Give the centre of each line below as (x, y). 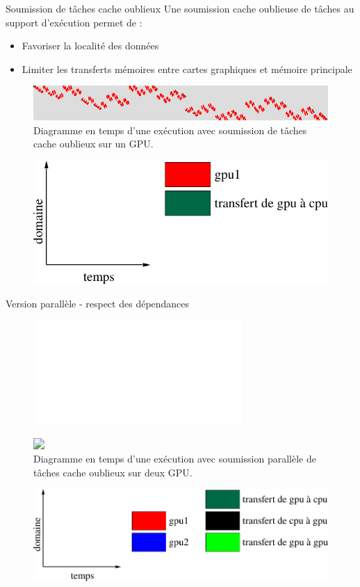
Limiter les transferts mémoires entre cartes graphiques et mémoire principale (187, 69)
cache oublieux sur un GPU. (93, 144)
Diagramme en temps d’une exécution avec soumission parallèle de (175, 459)
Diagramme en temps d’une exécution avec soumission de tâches (170, 130)
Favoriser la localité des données (90, 46)
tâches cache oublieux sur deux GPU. (113, 472)
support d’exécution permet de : (74, 22)
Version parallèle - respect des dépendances (98, 304)
